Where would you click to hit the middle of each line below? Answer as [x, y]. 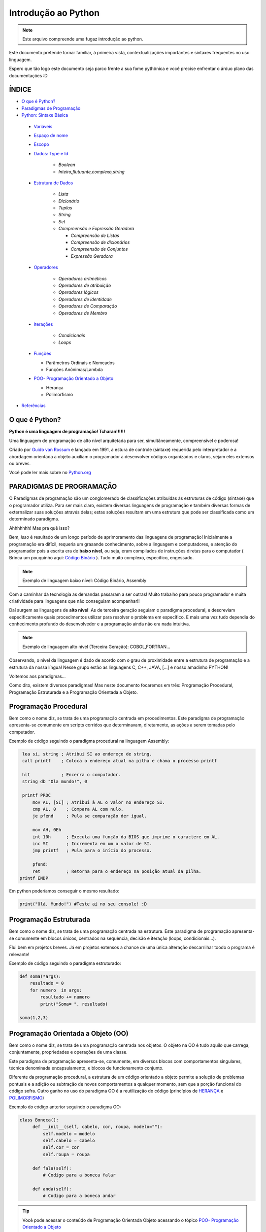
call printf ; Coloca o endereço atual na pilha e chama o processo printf [120, 761]
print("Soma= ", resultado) [74, 1004]
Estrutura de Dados [53, 183]
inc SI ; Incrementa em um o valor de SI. [92, 843]
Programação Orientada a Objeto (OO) [69, 1033]
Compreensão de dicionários [100, 242]
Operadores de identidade [85, 299]
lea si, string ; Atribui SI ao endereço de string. [87, 754]
